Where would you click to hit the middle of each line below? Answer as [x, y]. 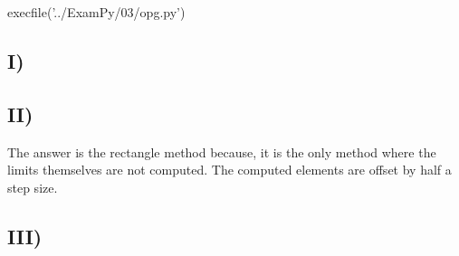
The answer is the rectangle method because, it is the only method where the [222, 152]
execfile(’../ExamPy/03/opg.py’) [96, 12]
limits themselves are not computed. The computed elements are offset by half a [229, 170]
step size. [33, 187]
